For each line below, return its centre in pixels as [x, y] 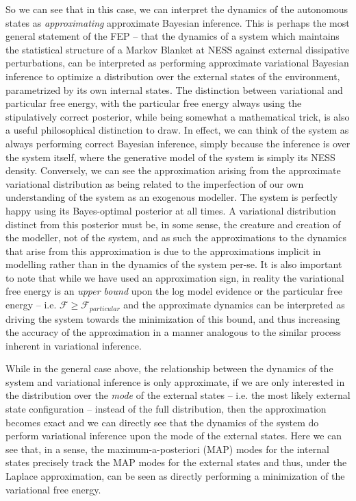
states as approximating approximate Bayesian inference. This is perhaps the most [178, 22]
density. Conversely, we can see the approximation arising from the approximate [173, 170]
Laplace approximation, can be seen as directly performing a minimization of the [175, 476]
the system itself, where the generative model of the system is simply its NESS [170, 157]
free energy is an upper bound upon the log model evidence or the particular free [174, 291]
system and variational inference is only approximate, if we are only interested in [175, 381]
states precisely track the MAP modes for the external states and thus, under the [176, 462]
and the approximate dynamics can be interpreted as [234, 305]
